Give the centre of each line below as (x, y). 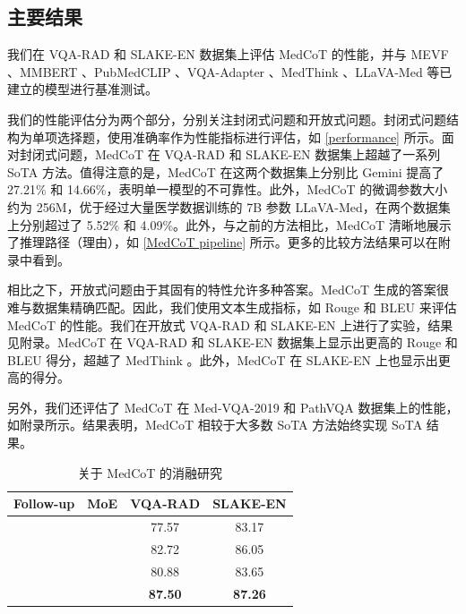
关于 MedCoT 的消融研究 (150, 472)
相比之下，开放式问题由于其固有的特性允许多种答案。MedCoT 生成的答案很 (228, 290)
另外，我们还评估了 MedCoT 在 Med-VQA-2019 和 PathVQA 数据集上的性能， (233, 407)
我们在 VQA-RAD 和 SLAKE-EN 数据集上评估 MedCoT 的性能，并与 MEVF (228, 54)
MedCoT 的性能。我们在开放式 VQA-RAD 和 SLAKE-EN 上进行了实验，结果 (230, 324)
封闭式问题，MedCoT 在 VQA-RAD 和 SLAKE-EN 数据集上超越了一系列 (230, 154)
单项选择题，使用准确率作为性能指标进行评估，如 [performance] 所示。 (237, 136)
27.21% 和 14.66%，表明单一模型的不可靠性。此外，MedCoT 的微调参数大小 (228, 189)
